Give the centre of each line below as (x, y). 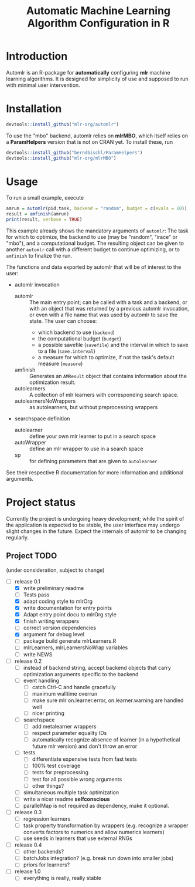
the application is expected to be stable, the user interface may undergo (93, 525)
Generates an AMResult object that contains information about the (108, 376)
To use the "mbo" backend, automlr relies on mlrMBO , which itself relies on (97, 136)
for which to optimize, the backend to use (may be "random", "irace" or (92, 237)
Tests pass (36, 595)
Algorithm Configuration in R (98, 23)
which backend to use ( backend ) (76, 332)
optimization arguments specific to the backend (81, 674)
